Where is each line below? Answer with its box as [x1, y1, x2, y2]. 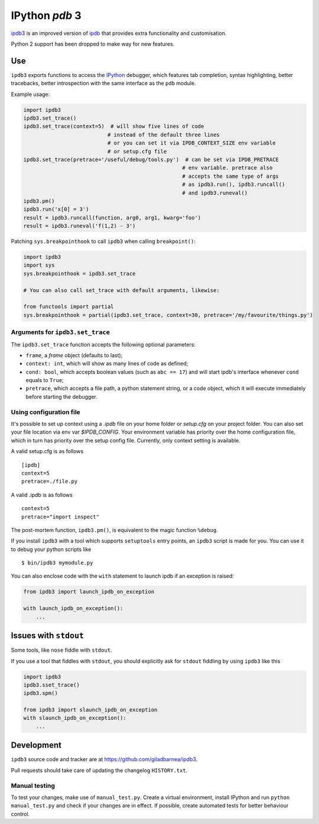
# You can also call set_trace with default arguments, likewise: [23, 287, 220, 293]
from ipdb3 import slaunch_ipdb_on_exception [23, 707, 158, 713]
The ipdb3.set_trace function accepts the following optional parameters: [11, 341, 196, 348]
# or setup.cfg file [107, 148, 167, 155]
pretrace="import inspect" [21, 513, 100, 520]
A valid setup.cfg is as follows [11, 448, 84, 455]
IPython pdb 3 [11, 9, 82, 22]
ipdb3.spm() [23, 690, 58, 697]
